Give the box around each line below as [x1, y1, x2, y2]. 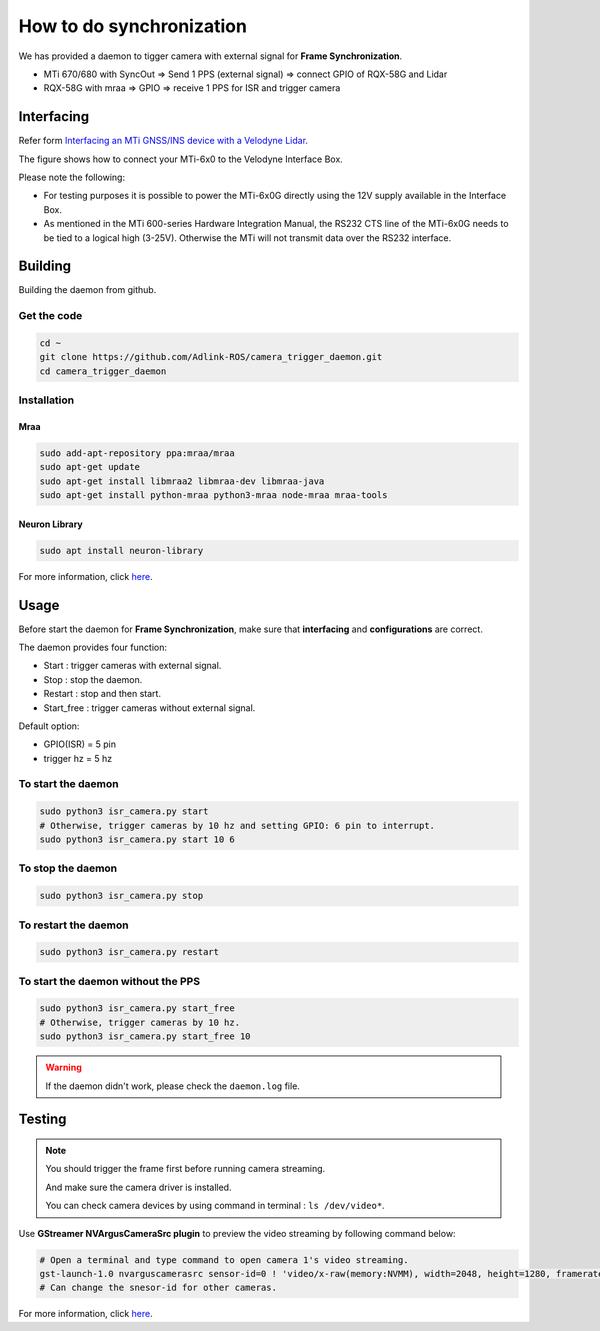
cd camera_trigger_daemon [39, 365, 167, 377]
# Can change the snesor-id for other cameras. [39, 1282, 277, 1294]
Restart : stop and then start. [43, 688, 162, 700]
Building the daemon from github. [18, 284, 157, 296]
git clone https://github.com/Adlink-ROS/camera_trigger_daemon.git [39, 351, 383, 363]
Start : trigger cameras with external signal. [43, 660, 222, 672]
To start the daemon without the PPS [18, 974, 200, 988]
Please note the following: [18, 171, 125, 184]
